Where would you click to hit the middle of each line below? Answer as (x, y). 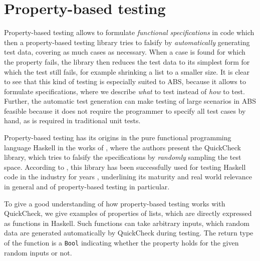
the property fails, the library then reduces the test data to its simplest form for (127, 61)
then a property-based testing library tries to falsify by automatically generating (127, 42)
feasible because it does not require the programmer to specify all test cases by (125, 110)
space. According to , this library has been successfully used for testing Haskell (125, 167)
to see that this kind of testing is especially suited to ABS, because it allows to (125, 81)
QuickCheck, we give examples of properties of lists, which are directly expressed (128, 213)
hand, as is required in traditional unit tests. (72, 120)
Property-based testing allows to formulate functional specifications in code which (129, 32)
